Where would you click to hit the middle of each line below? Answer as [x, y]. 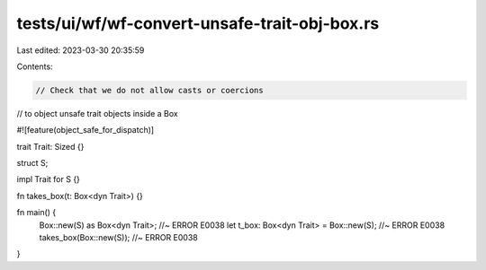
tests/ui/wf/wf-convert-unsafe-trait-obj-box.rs [198, 23]
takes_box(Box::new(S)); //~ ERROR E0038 [118, 238]
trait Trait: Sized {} [50, 146]
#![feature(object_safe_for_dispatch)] [85, 130]
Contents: [35, 66]
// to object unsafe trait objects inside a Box [98, 113]
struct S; [32, 163]
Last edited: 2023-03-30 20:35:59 [81, 50]
